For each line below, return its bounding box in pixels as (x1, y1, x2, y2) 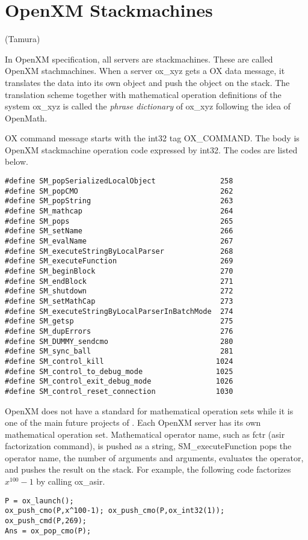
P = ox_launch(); (5, 496, 74, 505)
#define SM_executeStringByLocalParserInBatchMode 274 (5, 307, 233, 316)
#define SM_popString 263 (5, 197, 233, 206)
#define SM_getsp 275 (5, 317, 233, 326)
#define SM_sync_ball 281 (5, 347, 233, 356)
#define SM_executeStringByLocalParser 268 (5, 247, 233, 256)
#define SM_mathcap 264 (5, 207, 233, 216)
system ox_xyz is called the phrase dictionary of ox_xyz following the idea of (5, 100, 291, 112)
